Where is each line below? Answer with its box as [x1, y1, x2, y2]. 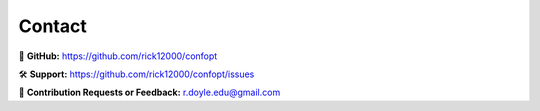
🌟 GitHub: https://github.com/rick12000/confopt [18, 50, 218, 62]
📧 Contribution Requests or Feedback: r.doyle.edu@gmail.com [18, 86, 281, 99]
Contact [18, 15, 87, 37]
